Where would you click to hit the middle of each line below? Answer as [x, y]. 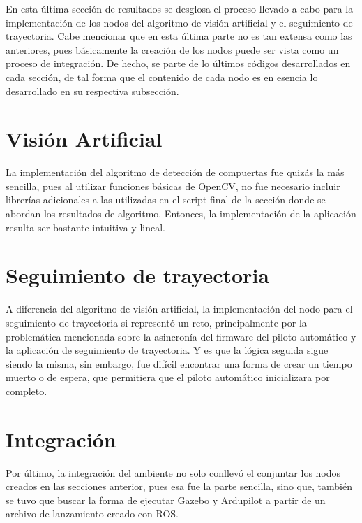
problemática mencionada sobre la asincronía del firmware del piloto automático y [181, 336]
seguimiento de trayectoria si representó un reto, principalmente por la [156, 322]
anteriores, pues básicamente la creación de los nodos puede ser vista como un [172, 49]
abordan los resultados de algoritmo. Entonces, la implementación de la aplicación [181, 214]
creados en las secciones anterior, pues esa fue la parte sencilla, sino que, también [179, 486]
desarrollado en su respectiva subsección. [92, 91]
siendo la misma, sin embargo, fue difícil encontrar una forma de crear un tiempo [179, 363]
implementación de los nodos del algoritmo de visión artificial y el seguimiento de [179, 22]
